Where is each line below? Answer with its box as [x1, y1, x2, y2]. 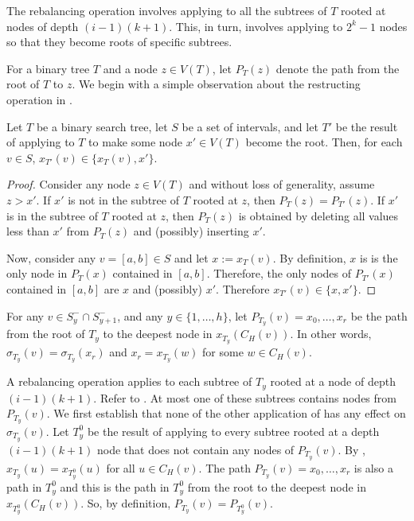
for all [106, 459, 135, 476]
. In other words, [290, 325, 372, 342]
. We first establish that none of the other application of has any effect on [46, 405, 406, 422]
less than [6, 223, 49, 239]
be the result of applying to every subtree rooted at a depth [87, 422, 380, 439]
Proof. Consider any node [6, 176, 131, 192]
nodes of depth [6, 17, 79, 34]
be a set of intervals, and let [182, 118, 318, 134]
